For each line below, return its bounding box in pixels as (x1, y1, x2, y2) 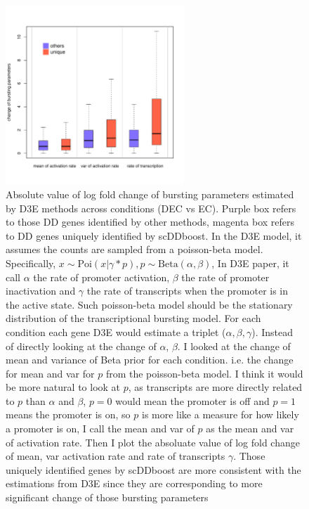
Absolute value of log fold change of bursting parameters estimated (6, 186, 294, 201)
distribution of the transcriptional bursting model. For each (6, 311, 261, 326)
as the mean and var (206, 421, 294, 436)
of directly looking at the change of (6, 338, 157, 353)
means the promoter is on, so (6, 407, 131, 422)
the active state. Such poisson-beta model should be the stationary (6, 297, 293, 311)
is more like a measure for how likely (141, 407, 299, 422)
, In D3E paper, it (211, 255, 289, 270)
